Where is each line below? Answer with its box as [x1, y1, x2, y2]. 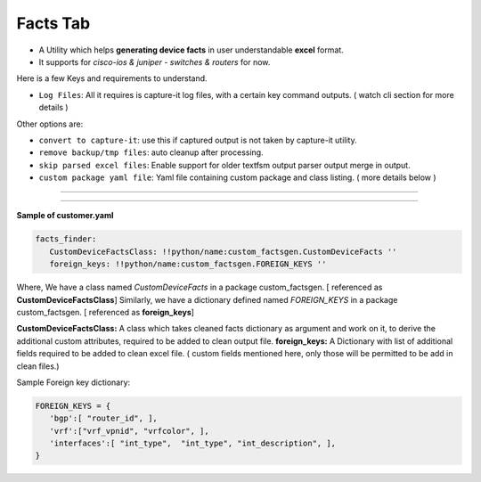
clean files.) [16, 361, 60, 372]
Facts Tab [16, 13, 91, 33]
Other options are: [16, 118, 84, 129]
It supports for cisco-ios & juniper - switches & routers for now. [38, 56, 271, 67]
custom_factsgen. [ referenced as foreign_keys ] [16, 306, 195, 317]
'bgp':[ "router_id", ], [49, 413, 158, 423]
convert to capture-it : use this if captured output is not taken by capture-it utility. [38, 135, 357, 145]
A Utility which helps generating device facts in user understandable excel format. [38, 45, 345, 55]
